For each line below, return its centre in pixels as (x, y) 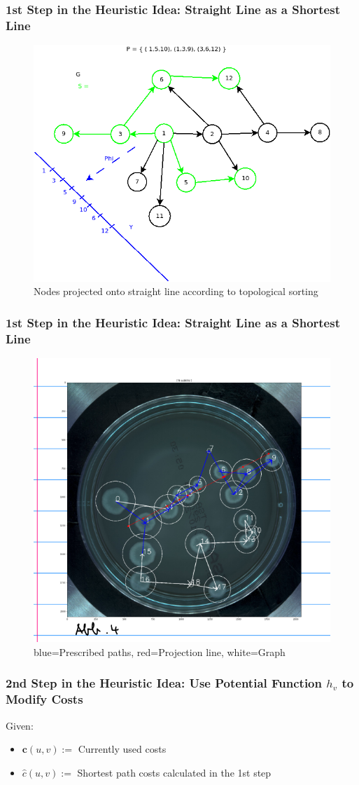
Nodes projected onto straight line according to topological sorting (176, 291)
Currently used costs (122, 749)
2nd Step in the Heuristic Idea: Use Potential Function (164, 683)
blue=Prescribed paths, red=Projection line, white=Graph (160, 651)
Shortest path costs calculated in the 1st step (174, 772)
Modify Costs (44, 699)
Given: (20, 725)
